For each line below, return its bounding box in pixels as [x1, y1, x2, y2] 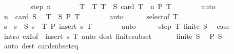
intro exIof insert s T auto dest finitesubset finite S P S [4, 30, 222, 41]
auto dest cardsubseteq [4, 40, 79, 51]
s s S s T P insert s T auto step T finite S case [4, 21, 230, 31]
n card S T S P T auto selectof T [4, 11, 179, 21]
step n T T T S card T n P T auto [30, 1, 216, 11]
